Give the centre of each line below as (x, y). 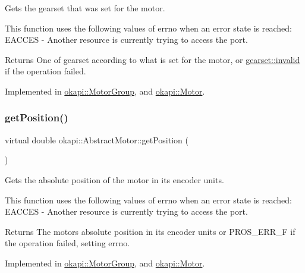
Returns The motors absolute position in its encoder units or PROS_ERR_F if (150, 231)
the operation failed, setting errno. (67, 243)
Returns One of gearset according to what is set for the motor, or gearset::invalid (152, 59)
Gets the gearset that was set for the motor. (85, 8)
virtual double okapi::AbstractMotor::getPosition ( (97, 139)
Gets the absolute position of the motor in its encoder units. (114, 179)
